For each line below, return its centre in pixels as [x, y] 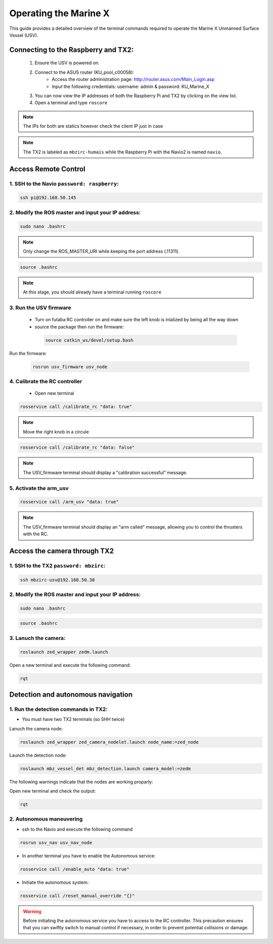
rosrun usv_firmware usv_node [70, 367]
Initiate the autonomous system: [55, 882]
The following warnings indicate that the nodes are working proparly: [81, 782]
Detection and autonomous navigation [71, 694]
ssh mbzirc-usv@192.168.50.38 [57, 580]
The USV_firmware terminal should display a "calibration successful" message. [105, 473]
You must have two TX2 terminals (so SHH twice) [73, 719]
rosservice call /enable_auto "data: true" [75, 869]
